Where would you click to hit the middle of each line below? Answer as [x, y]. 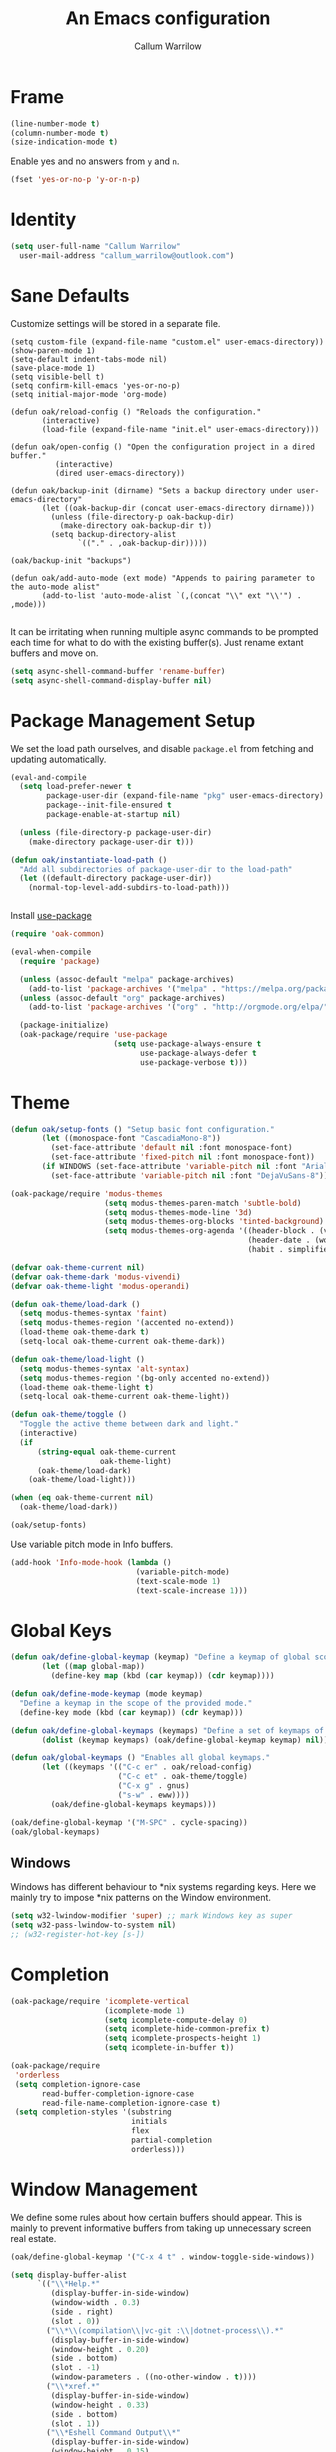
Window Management [104, 2189]
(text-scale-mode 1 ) [178, 1581]
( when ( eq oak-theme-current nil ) [82, 1498]
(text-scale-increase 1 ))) [191, 1590]
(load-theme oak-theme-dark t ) [84, 1332]
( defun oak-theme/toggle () [69, 1415]
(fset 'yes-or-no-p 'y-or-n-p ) [75, 180]
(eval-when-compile [51, 952]
